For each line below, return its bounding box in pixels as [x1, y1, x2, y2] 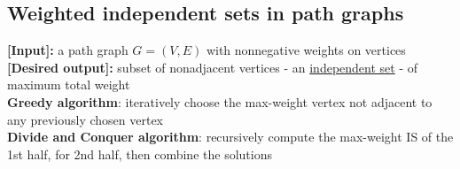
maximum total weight [7, 75, 130, 94]
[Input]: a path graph [7, 41, 129, 59]
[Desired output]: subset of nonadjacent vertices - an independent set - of [7, 58, 418, 76]
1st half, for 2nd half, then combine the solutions [7, 144, 272, 163]
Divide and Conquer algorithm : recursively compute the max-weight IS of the [7, 127, 454, 146]
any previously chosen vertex [7, 110, 164, 128]
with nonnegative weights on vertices [206, 41, 406, 59]
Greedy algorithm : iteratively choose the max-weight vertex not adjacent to [7, 92, 433, 111]
